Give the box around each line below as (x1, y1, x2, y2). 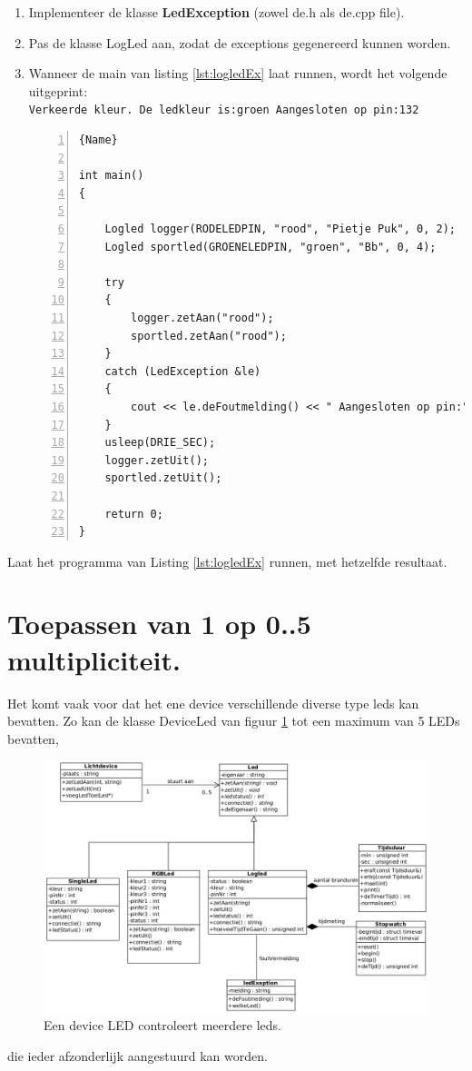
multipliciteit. (7, 640, 181, 678)
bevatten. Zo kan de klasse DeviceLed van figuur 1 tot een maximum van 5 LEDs (7, 711, 460, 730)
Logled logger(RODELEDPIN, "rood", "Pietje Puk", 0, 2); (104, 223, 457, 235)
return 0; (104, 507, 163, 521)
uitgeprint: (28, 81, 88, 100)
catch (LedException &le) (104, 364, 261, 378)
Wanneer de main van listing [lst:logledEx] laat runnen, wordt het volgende (28, 64, 447, 83)
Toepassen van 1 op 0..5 (7, 605, 311, 642)
